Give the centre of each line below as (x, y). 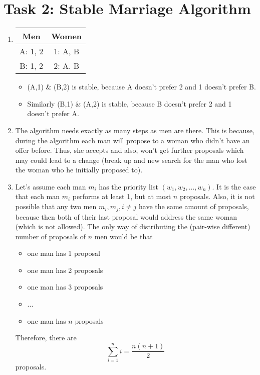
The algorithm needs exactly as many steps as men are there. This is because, (135, 130)
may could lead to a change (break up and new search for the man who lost (131, 160)
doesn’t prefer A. (53, 113)
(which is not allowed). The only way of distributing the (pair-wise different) (133, 226)
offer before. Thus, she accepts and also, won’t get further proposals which (129, 150)
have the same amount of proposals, (194, 206)
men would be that (123, 236)
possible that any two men (56, 206)
